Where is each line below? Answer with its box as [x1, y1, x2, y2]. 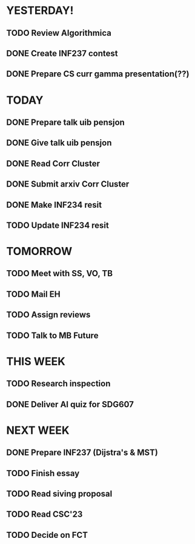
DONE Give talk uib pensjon [6, 138, 112, 148]
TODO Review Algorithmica [6, 28, 112, 38]
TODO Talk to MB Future [6, 330, 99, 340]
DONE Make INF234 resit [6, 199, 102, 210]
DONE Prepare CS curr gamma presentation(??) [6, 69, 190, 79]
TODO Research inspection [6, 379, 111, 389]
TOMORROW [6, 245, 73, 258]
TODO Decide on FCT [6, 529, 88, 540]
